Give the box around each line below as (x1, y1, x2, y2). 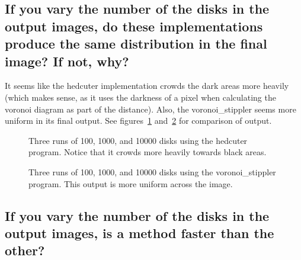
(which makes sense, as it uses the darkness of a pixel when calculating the (5, 91, 276, 103)
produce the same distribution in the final (5, 34, 267, 53)
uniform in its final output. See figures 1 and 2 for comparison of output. (5, 114, 272, 127)
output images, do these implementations (5, 17, 263, 35)
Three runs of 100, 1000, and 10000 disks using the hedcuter (28, 134, 248, 146)
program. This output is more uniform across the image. (28, 177, 233, 190)
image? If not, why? (5, 52, 129, 70)
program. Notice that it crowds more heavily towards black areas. (28, 146, 267, 158)
